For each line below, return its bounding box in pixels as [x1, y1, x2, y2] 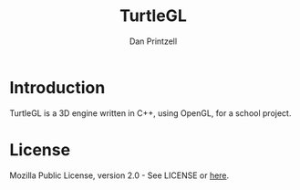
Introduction [9, 77, 106, 98]
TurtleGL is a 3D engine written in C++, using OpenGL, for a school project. [9, 107, 292, 119]
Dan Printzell [129, 36, 178, 47]
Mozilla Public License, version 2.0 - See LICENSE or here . [9, 170, 230, 181]
